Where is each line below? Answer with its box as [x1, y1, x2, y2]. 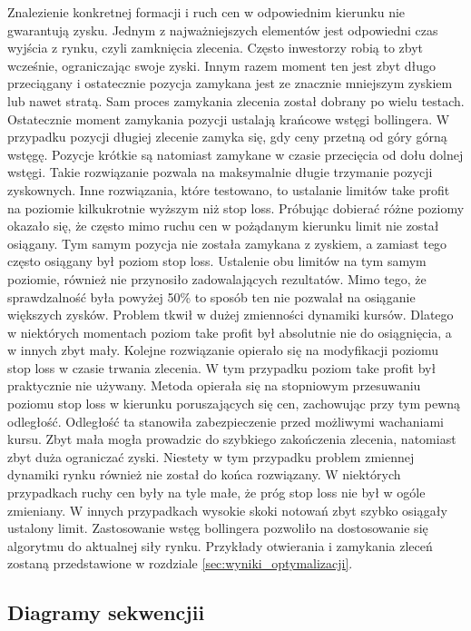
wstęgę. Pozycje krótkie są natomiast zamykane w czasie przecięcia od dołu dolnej [7, 144, 464, 163]
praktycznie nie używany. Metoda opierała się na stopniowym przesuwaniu [7, 376, 421, 395]
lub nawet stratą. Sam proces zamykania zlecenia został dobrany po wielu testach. [7, 91, 465, 110]
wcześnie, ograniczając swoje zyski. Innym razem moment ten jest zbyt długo [7, 55, 437, 74]
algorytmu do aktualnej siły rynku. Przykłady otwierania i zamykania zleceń [7, 536, 433, 555]
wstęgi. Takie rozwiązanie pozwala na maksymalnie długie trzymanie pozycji [7, 163, 433, 182]
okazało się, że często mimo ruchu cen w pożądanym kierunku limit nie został [7, 216, 439, 235]
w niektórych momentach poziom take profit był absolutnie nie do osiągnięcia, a [7, 322, 452, 341]
